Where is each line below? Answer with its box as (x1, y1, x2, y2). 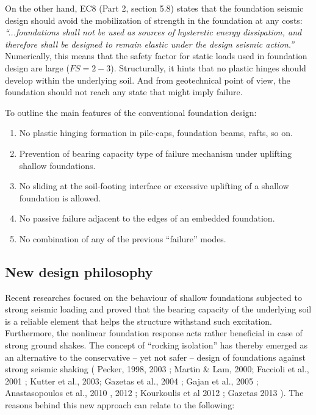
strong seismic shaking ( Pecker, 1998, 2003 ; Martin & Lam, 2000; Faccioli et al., (5, 363, 309, 375)
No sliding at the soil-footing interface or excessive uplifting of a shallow (19, 179, 289, 192)
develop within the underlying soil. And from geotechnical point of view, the (5, 73, 290, 86)
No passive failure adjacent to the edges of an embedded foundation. (19, 212, 275, 225)
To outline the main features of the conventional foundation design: (5, 106, 257, 118)
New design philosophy (5, 262, 153, 281)
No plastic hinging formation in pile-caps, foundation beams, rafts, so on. (19, 126, 293, 139)
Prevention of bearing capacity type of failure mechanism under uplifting (19, 146, 292, 159)
